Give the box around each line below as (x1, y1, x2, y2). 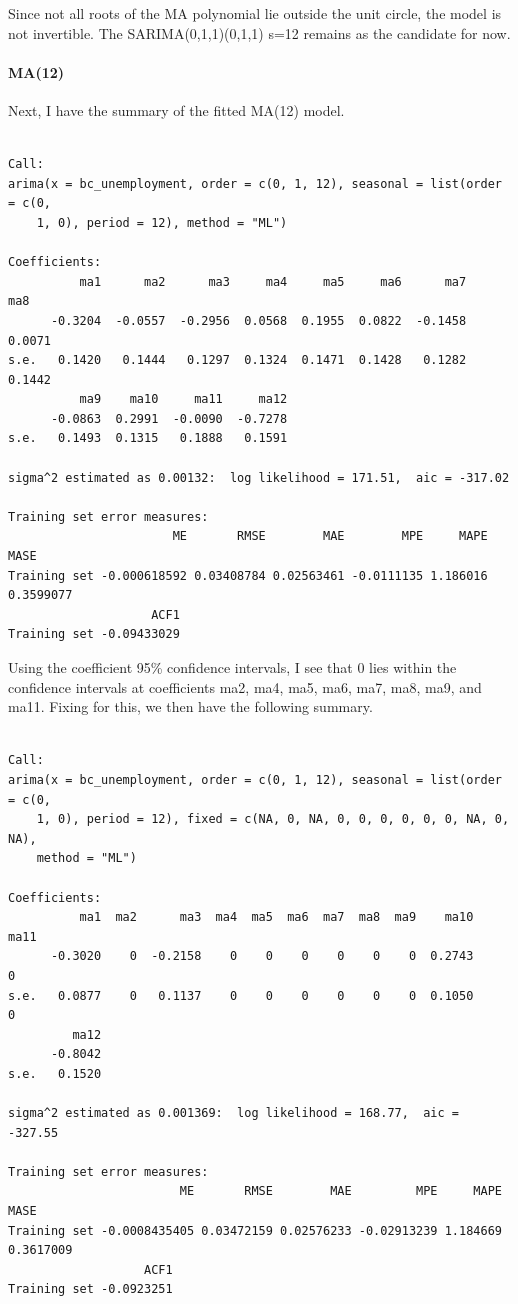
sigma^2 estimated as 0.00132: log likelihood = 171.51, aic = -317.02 (8, 470, 510, 485)
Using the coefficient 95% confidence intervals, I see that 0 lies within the (8, 657, 457, 678)
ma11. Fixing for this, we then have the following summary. (8, 696, 373, 717)
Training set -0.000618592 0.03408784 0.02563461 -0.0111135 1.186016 (8, 568, 488, 583)
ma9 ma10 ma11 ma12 (79, 392, 288, 407)
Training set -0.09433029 (8, 627, 180, 642)
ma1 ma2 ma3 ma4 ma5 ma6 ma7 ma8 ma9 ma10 (79, 910, 474, 925)
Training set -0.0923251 (8, 1282, 173, 1297)
